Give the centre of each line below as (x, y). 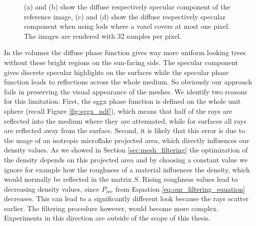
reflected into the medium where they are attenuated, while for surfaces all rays (125, 120)
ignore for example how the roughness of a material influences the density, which (127, 169)
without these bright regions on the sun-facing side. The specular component (121, 62)
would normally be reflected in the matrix (68, 179)
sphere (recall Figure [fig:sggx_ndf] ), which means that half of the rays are (118, 111)
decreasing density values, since (52, 188)
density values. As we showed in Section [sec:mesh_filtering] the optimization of (126, 150)
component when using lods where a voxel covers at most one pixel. (127, 26)
